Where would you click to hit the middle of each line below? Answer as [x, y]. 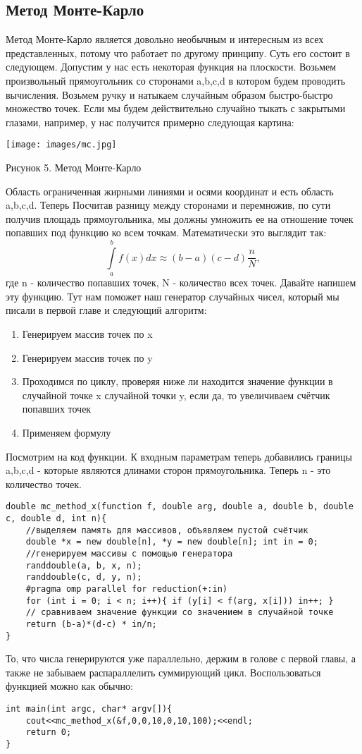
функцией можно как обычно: [69, 686]
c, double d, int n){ [56, 518]
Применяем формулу [67, 432]
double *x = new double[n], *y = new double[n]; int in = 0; [172, 542]
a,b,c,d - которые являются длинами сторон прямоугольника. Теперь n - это [168, 470]
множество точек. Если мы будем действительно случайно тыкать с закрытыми [176, 108]
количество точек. [44, 484]
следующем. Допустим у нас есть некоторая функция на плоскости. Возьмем [171, 67]
